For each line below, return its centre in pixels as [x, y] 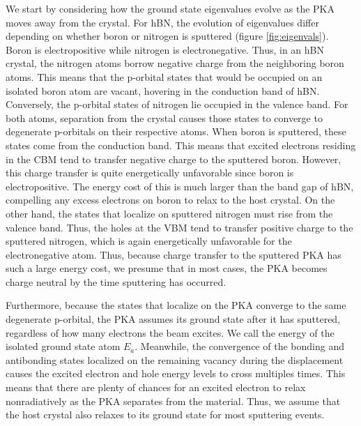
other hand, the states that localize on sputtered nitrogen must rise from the [169, 213]
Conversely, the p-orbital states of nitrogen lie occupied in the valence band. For [177, 104]
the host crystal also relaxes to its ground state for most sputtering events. [165, 414]
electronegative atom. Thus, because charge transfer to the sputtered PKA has [174, 254]
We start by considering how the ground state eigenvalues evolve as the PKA [170, 8]
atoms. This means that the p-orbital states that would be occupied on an [164, 76]
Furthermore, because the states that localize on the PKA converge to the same [176, 305]
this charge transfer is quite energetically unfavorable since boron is [150, 173]
